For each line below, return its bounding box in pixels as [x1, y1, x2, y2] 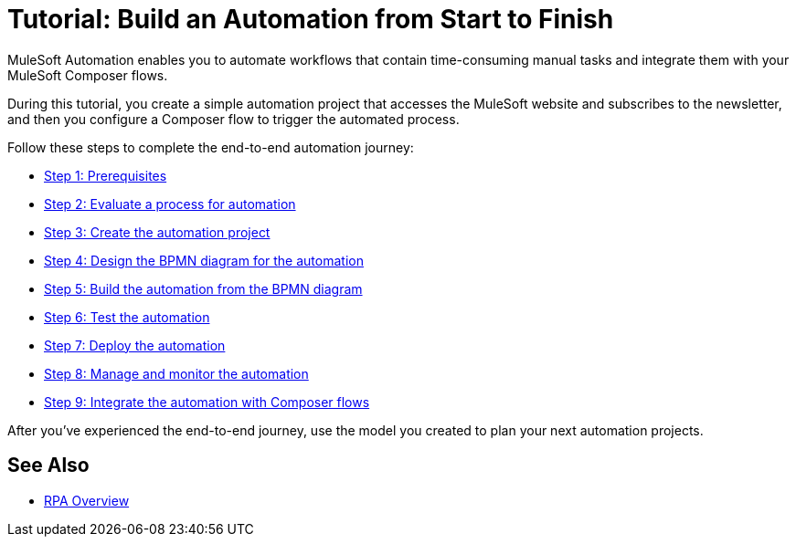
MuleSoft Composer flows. [7, 67, 168, 83]
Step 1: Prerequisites [44, 167, 167, 183]
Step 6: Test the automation [44, 309, 210, 325]
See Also [7, 454, 90, 477]
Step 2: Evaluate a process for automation [44, 195, 296, 212]
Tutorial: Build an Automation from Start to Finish [7, 4, 614, 35]
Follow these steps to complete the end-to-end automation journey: [7, 139, 414, 155]
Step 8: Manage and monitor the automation [44, 365, 309, 382]
